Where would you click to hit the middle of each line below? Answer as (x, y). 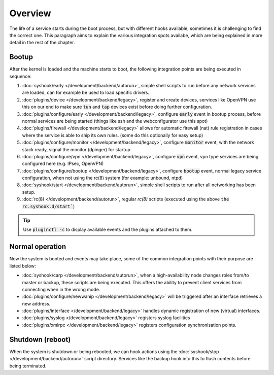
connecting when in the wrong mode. (61, 289)
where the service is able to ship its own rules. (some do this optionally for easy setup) (113, 135)
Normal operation (38, 247)
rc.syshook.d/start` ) (48, 206)
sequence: (21, 76)
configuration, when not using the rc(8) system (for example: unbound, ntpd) (102, 178)
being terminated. (28, 366)
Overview (30, 13)
